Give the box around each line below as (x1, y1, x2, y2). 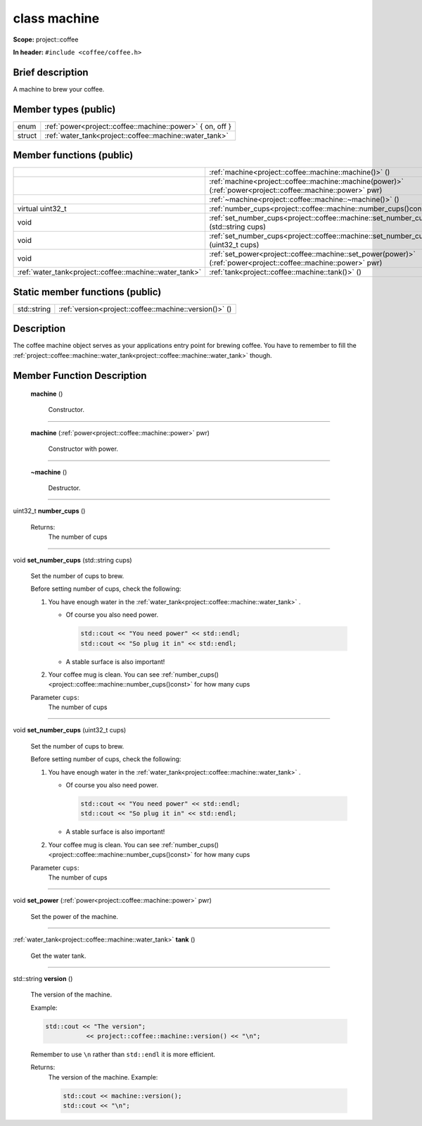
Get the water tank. (30, 951, 87, 960)
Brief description (13, 66, 89, 78)
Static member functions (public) (13, 286, 162, 298)
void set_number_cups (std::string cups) (13, 556, 133, 564)
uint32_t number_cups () (13, 507, 86, 515)
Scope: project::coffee (13, 35, 79, 44)
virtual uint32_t (17, 204, 67, 214)
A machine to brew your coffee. (13, 85, 105, 93)
